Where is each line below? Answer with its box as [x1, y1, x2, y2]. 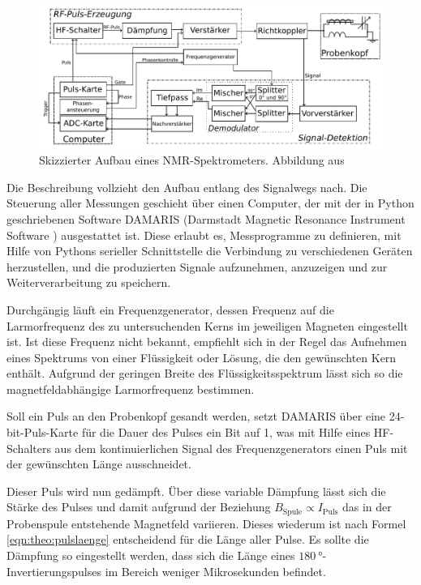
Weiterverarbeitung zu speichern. [6, 274, 171, 291]
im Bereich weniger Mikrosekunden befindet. [105, 562, 326, 579]
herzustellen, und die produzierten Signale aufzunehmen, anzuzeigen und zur [6, 258, 388, 275]
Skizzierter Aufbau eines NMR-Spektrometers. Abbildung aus [39, 152, 345, 169]
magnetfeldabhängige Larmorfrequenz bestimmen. [6, 380, 255, 397]
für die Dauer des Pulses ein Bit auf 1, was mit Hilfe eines [81, 424, 371, 441]
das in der [342, 498, 392, 515]
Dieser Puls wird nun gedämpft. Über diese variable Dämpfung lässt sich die [6, 482, 386, 499]
